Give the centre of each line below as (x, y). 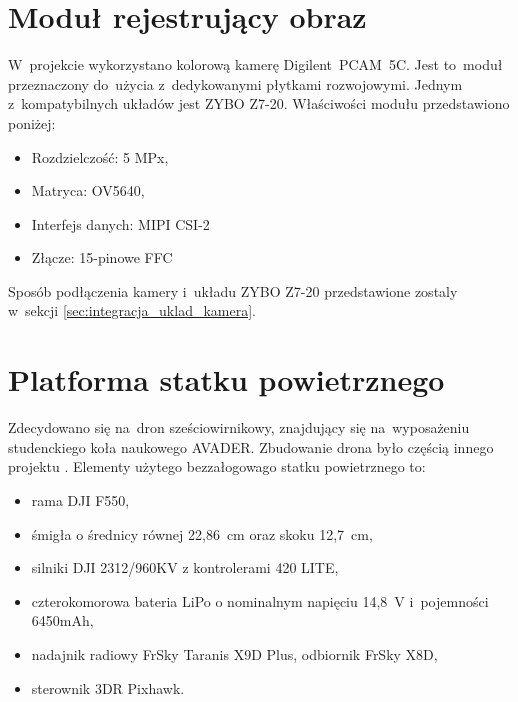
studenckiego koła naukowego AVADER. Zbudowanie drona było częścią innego (251, 446)
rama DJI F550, (80, 499)
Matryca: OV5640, (88, 190)
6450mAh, (62, 620)
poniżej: (32, 122)
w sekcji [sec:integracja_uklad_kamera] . (132, 310)
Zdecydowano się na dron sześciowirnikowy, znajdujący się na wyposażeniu (239, 427)
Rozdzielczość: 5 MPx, (100, 156)
